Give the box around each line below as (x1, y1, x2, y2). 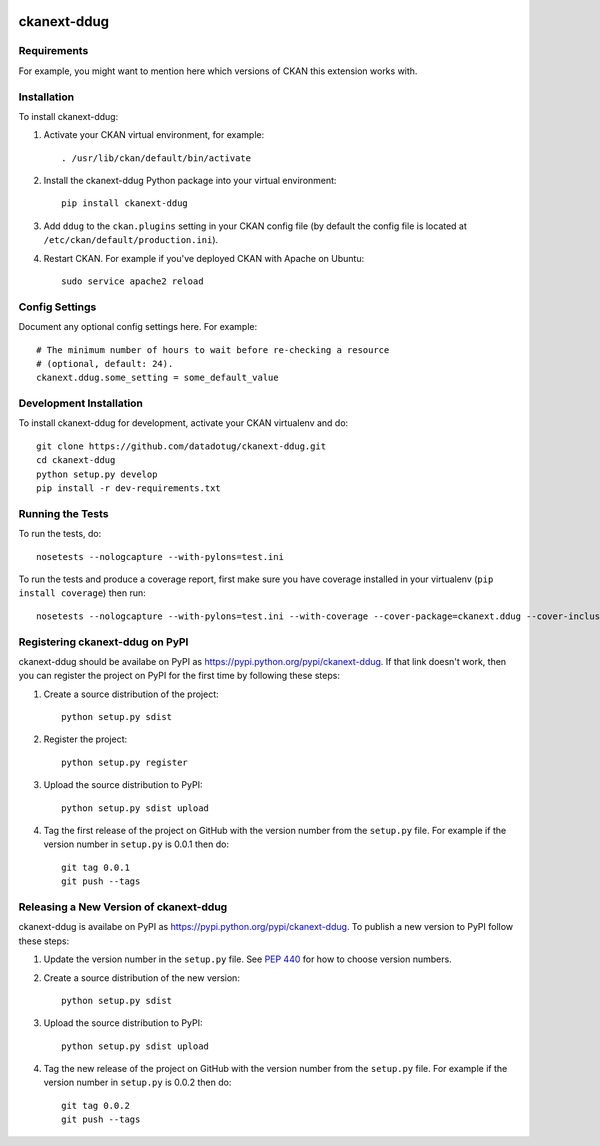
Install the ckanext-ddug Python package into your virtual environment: (43, 175, 337, 187)
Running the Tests (18, 506, 109, 520)
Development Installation (18, 396, 144, 410)
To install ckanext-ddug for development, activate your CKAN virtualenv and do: (18, 417, 349, 429)
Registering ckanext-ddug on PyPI (18, 635, 189, 649)
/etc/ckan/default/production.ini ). (43, 234, 219, 246)
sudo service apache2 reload (61, 276, 204, 287)
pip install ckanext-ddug (61, 198, 189, 209)
